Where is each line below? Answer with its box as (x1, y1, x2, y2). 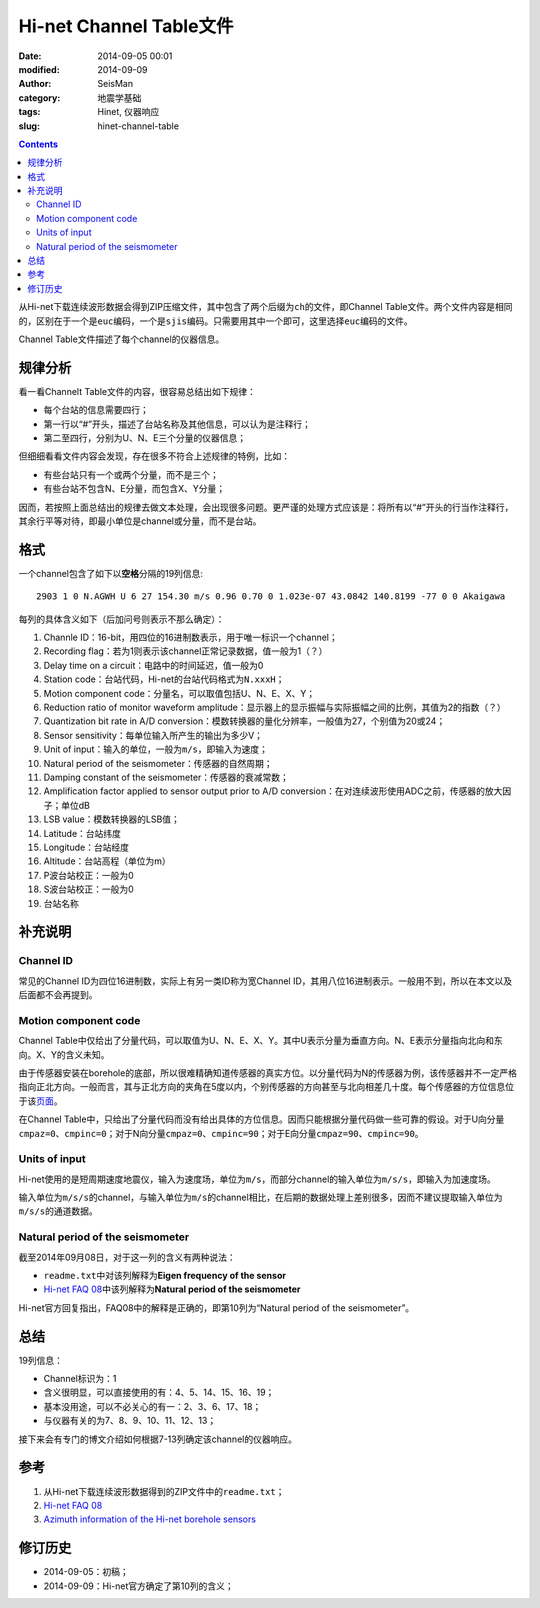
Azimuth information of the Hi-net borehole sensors (43, 1513, 257, 1525)
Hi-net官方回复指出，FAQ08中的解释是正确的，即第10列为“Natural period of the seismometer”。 (18, 1301, 415, 1314)
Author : (18, 78, 52, 90)
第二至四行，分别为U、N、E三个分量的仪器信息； (43, 432, 247, 444)
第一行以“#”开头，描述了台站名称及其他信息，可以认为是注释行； (43, 418, 312, 430)
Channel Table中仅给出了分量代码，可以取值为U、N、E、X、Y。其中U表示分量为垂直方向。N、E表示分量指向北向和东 (18, 1035, 504, 1047)
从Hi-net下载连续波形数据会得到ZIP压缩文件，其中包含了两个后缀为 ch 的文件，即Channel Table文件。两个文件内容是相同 (18, 301, 514, 313)
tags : (18, 106, 41, 118)
